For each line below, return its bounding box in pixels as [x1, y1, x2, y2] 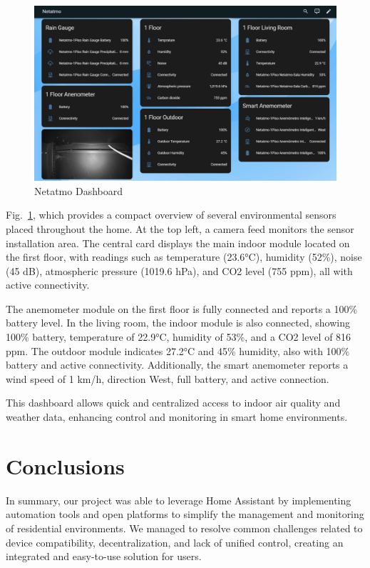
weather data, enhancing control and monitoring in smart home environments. [6, 409, 348, 424]
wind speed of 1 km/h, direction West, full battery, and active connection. [6, 371, 329, 386]
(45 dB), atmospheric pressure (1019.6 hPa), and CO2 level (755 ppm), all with [6, 263, 353, 278]
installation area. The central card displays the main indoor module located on [6, 235, 350, 250]
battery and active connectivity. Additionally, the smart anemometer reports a [6, 357, 349, 372]
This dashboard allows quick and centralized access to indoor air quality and [6, 395, 341, 410]
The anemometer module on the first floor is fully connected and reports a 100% [6, 301, 358, 316]
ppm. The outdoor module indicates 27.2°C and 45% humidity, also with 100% [6, 343, 350, 358]
